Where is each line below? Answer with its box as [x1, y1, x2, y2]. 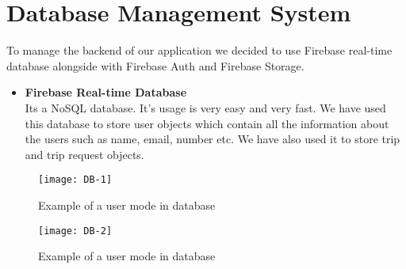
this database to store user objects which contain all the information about [25, 115, 389, 131]
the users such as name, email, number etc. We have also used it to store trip [25, 131, 400, 147]
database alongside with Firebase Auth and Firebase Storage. [6, 57, 304, 74]
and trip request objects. [25, 146, 144, 162]
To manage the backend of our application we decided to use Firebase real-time [6, 42, 393, 59]
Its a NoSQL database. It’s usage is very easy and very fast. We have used [25, 99, 386, 116]
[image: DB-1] [38, 174, 113, 186]
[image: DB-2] [38, 225, 113, 237]
